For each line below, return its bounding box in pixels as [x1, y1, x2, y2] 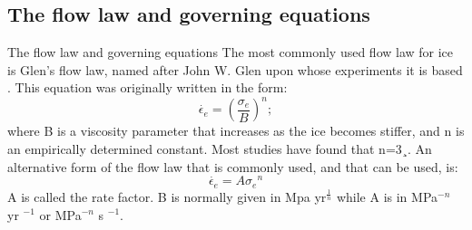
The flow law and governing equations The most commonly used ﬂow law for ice [7, 43, 454, 62]
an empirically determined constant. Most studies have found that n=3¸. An [7, 139, 432, 158]
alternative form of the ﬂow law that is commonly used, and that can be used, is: [7, 157, 458, 176]
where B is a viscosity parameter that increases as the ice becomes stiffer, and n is [7, 121, 465, 140]
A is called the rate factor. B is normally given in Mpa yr [7, 187, 327, 206]
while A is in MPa [336, 187, 438, 206]
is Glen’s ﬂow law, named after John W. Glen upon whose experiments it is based [7, 60, 463, 79]
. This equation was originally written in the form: [7, 78, 288, 97]
